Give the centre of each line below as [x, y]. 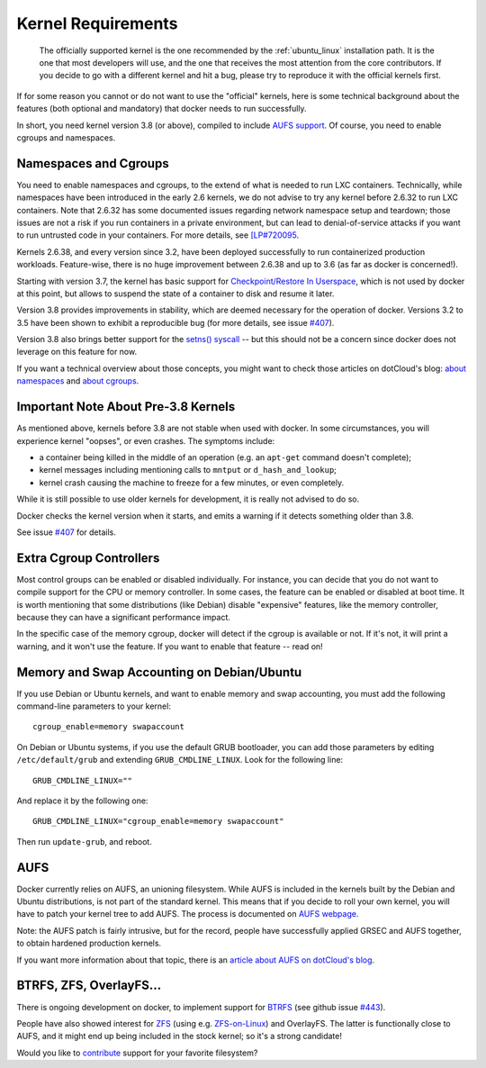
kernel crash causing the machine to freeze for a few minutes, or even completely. [192, 483]
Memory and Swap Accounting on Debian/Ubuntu [159, 672]
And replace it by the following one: [82, 801]
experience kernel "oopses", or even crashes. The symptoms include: [146, 440]
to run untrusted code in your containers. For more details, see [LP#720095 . [158, 235]
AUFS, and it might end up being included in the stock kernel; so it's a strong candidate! [179, 1036]
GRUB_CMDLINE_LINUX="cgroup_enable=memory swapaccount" [158, 821]
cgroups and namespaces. [66, 137]
